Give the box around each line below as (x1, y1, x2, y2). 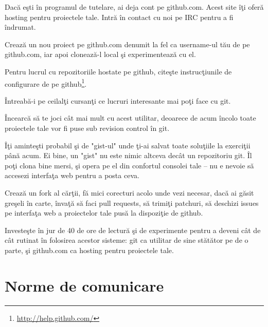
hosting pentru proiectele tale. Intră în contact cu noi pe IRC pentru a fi (5, 11, 234, 22)
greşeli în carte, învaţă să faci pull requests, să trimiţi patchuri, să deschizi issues (5, 197, 259, 208)
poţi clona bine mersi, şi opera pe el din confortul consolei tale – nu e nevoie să (5, 160, 254, 170)
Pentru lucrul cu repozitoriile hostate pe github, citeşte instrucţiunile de (5, 66, 232, 76)
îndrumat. (5, 22, 36, 32)
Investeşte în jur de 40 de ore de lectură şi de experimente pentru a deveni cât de (5, 224, 261, 235)
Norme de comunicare (5, 275, 164, 296)
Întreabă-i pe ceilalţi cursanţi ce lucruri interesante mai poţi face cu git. (5, 95, 231, 106)
